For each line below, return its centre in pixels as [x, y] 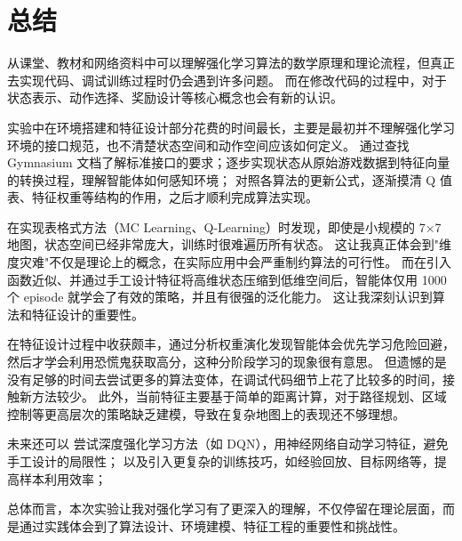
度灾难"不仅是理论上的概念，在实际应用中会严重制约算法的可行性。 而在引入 [229, 262]
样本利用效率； [63, 478]
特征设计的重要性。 [88, 314]
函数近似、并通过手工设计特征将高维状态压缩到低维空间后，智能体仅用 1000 [227, 279]
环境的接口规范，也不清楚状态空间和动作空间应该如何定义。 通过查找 [208, 145]
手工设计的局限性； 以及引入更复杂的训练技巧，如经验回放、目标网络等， [221, 461]
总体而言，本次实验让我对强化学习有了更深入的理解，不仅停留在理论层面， [225, 509]
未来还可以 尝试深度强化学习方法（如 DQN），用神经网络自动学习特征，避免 [228, 444]
